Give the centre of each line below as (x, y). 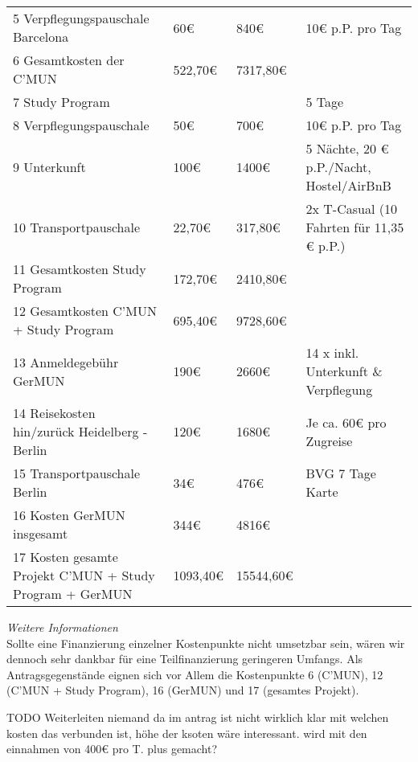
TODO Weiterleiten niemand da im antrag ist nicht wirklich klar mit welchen (198, 717)
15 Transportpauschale (77, 473)
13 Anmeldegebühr (66, 362)
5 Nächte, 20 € (347, 148)
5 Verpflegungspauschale (81, 18)
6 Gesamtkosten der (69, 60)
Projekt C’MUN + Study (84, 575)
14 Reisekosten (54, 413)
